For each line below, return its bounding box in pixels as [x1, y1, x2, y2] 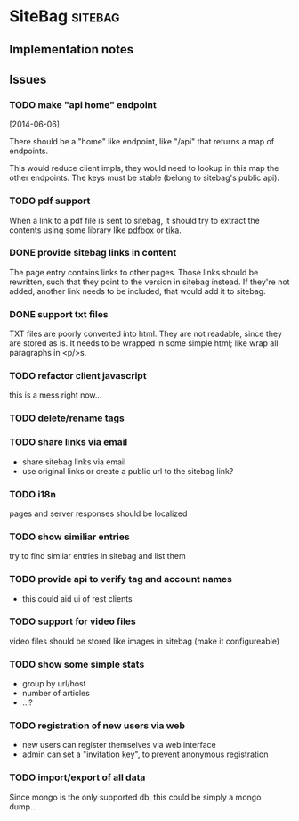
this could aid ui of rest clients [21, 593, 133, 603]
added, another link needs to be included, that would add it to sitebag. [9, 285, 266, 296]
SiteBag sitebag [9, 6, 120, 27]
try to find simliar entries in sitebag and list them [9, 551, 186, 562]
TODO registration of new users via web [9, 719, 185, 732]
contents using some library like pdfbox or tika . [9, 225, 182, 235]
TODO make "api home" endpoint [9, 98, 158, 111]
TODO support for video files [9, 615, 136, 628]
